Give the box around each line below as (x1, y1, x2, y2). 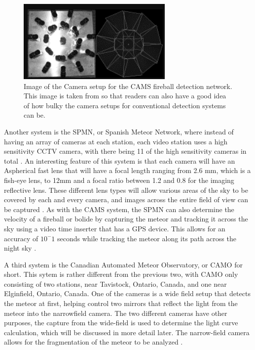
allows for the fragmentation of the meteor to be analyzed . (4, 337, 183, 347)
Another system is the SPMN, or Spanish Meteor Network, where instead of (4, 126, 234, 136)
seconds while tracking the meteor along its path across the (57, 233, 236, 243)
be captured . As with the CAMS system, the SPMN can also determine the (4, 204, 234, 214)
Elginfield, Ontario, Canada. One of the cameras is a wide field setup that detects (4, 288, 251, 299)
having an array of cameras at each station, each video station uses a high (4, 136, 228, 146)
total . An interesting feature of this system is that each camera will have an (4, 155, 235, 166)
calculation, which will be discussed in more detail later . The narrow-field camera (4, 327, 250, 337)
